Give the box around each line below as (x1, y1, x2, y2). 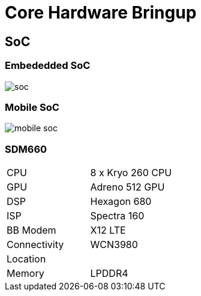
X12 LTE (90, 224, 126, 237)
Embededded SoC (5, 59, 91, 72)
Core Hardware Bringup (5, 2, 197, 23)
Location (7, 253, 46, 265)
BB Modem (7, 224, 56, 237)
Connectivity (7, 238, 64, 251)
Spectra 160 (90, 210, 145, 222)
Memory (7, 267, 44, 280)
